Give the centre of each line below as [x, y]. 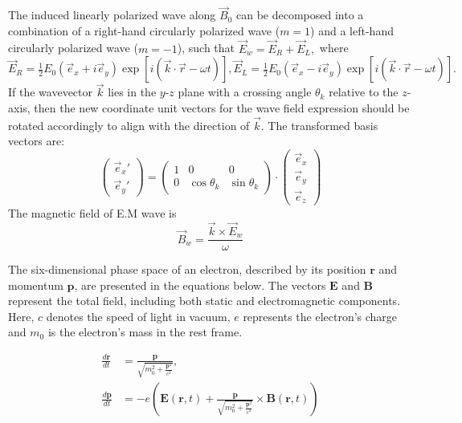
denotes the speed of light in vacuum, [138, 316]
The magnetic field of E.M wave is [92, 213]
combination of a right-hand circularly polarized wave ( [144, 30]
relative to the [364, 92]
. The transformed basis [319, 125]
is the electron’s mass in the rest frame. [145, 332]
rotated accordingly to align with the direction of [129, 125]
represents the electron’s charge [320, 316]
